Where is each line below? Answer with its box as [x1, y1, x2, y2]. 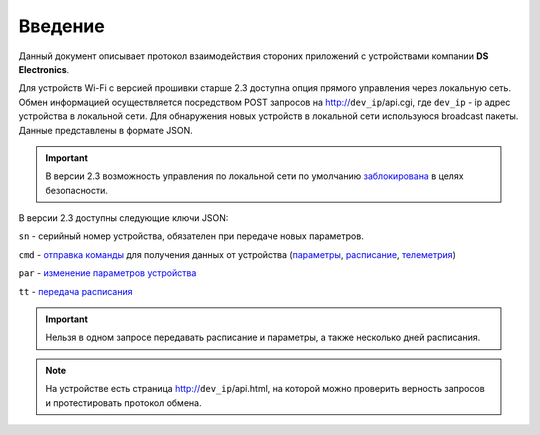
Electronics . [18, 63, 70, 75]
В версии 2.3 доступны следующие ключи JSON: [18, 212, 229, 224]
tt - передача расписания [18, 285, 133, 297]
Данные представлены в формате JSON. [18, 124, 194, 136]
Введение [18, 15, 105, 37]
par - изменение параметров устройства [18, 267, 197, 279]
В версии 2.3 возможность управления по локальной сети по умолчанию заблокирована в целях [45, 170, 464, 182]
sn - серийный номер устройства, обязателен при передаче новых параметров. [18, 230, 364, 242]
